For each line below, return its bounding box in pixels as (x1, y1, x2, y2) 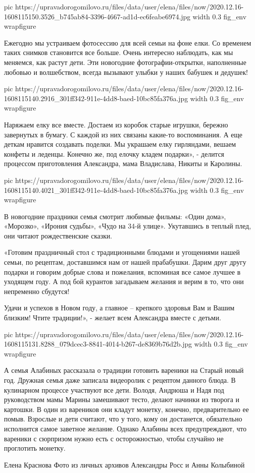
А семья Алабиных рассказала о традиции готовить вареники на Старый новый (4, 365, 244, 375)
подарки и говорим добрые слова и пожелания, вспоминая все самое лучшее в (4, 266, 241, 277)
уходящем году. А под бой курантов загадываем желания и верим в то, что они (4, 276, 244, 287)
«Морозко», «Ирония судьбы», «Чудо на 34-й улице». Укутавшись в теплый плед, (4, 221, 251, 231)
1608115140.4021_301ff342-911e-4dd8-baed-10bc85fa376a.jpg (4, 184, 188, 195)
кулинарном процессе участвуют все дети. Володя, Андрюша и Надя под (4, 384, 224, 395)
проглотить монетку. (4, 443, 66, 453)
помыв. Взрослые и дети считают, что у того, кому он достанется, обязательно (4, 414, 242, 424)
